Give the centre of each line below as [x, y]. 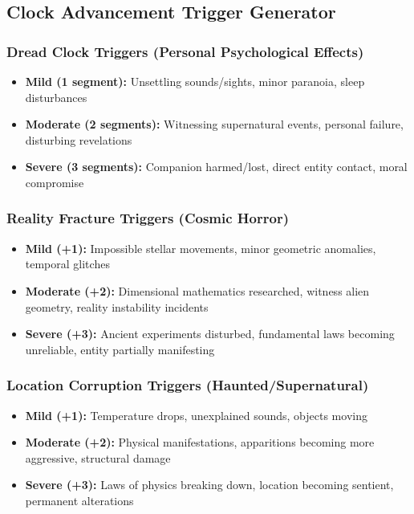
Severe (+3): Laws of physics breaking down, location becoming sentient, [209, 485]
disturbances [56, 97]
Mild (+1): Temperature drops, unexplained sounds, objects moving [196, 415]
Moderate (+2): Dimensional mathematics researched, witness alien [197, 290]
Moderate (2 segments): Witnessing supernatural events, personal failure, [214, 124]
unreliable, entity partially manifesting [120, 349]
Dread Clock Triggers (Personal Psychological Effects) [185, 51]
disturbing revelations [79, 139]
